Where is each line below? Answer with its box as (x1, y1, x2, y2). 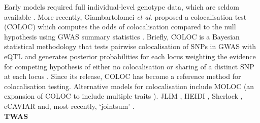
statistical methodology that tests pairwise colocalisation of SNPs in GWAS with (4, 41, 256, 52)
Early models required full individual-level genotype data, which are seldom (4, 2, 239, 12)
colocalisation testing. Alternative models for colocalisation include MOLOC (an (4, 80, 254, 91)
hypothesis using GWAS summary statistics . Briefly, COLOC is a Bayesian (4, 31, 240, 42)
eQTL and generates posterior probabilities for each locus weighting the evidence (4, 51, 256, 61)
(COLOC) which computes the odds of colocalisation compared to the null (4, 21, 236, 32)
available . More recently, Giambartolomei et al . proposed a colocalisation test (4, 11, 247, 22)
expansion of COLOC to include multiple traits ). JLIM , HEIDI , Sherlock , (4, 91, 243, 101)
